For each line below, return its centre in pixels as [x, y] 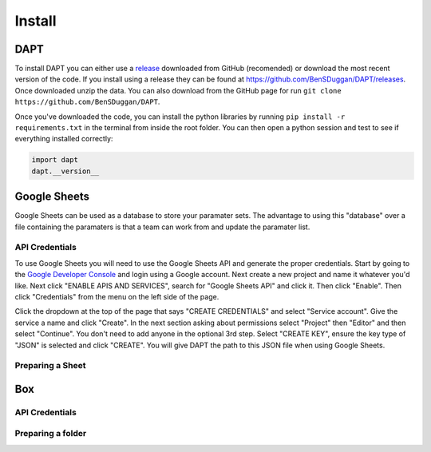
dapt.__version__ [65, 171]
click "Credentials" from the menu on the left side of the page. [117, 296]
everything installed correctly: [64, 139]
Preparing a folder [51, 434]
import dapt [55, 160]
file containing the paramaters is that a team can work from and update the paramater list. [162, 227]
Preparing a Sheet [50, 366]
